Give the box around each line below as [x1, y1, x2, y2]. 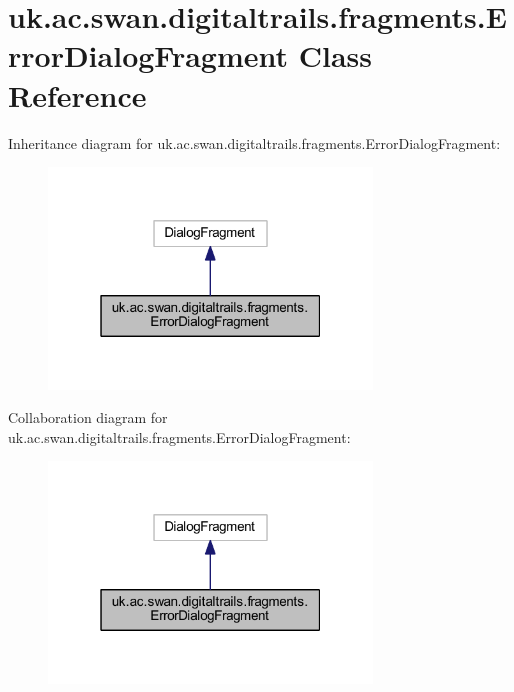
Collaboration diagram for [8, 407, 168, 428]
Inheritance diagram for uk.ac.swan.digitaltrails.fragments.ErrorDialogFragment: [8, 132, 501, 153]
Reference [8, 74, 147, 115]
